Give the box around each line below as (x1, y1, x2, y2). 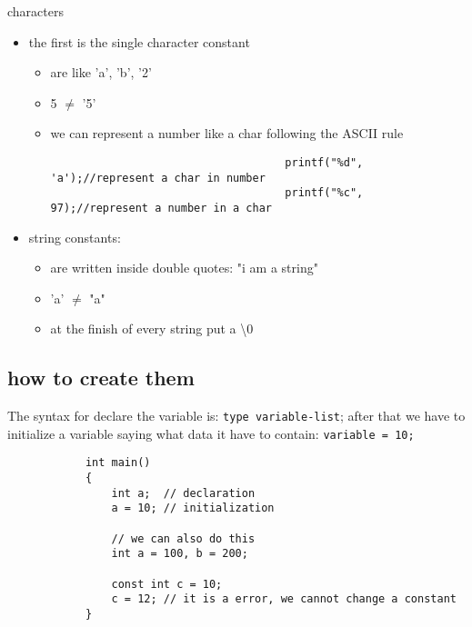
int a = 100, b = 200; (111, 547, 248, 561)
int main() (85, 456, 151, 470)
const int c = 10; (111, 577, 223, 591)
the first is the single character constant (28, 32, 250, 51)
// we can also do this (111, 532, 256, 545)
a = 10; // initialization (111, 502, 275, 515)
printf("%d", (285, 155, 364, 169)
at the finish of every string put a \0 (50, 319, 254, 338)
